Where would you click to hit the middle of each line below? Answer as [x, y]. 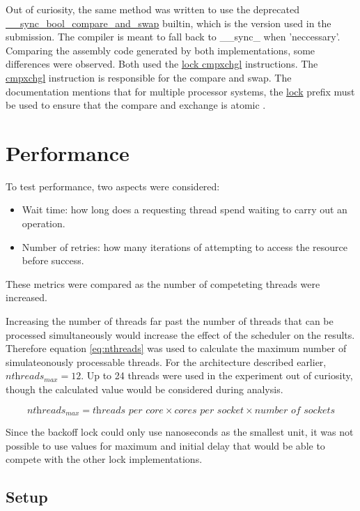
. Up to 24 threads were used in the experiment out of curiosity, [217, 375]
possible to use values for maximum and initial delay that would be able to [165, 445]
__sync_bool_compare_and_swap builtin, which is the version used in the [169, 23]
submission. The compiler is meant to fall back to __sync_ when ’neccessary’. [173, 37]
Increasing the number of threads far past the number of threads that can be [170, 321]
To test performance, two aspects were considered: [113, 186]
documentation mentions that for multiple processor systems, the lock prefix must [180, 91]
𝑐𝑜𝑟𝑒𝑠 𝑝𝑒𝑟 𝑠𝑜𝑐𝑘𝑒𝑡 [209, 410]
